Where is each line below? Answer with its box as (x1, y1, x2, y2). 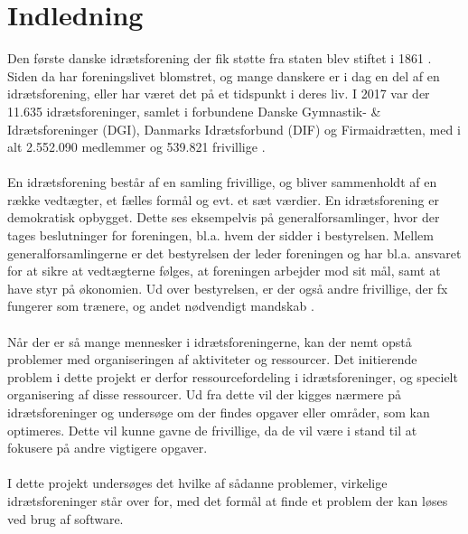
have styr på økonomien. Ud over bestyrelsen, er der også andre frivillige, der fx (7, 278, 448, 297)
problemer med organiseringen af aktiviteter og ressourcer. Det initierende (7, 350, 417, 369)
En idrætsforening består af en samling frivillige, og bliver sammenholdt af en (7, 173, 437, 192)
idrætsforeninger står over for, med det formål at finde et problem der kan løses (7, 491, 448, 510)
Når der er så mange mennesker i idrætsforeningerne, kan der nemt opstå (7, 332, 412, 351)
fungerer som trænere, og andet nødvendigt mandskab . (7, 296, 314, 315)
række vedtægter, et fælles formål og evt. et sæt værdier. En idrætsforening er (7, 190, 439, 209)
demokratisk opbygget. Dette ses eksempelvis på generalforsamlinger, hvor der (7, 208, 440, 227)
